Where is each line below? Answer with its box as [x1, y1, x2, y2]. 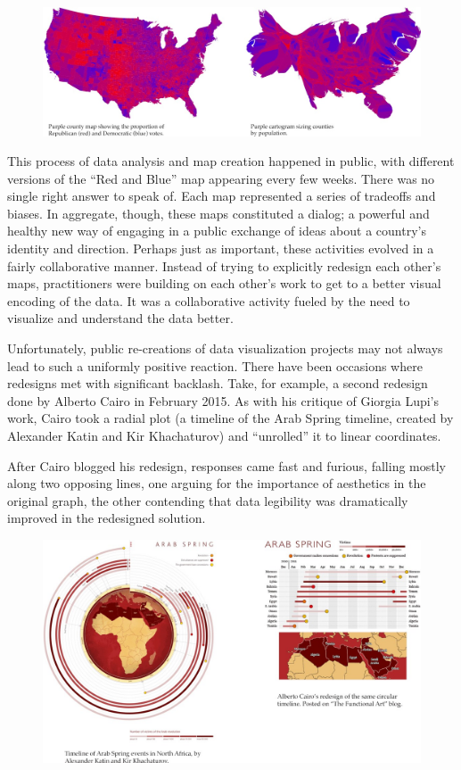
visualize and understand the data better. [7, 309, 234, 327]
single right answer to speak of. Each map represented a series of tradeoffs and [7, 186, 436, 205]
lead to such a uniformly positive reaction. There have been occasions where [7, 356, 423, 375]
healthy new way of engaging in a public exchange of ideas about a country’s [7, 221, 426, 240]
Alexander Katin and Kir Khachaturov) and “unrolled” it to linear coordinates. [7, 426, 441, 444]
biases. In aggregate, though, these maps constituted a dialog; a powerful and [7, 203, 430, 222]
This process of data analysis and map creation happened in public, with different [7, 152, 455, 170]
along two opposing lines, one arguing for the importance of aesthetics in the [7, 474, 426, 493]
